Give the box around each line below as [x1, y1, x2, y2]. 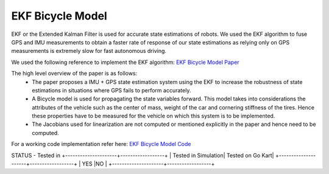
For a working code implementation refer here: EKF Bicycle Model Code [11, 141, 191, 148]
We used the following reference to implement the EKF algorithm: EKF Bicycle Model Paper [11, 58, 240, 66]
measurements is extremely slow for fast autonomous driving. [11, 47, 167, 55]
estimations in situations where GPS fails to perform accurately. [32, 86, 191, 94]
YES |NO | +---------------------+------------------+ [82, 160, 215, 167]
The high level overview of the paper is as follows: [11, 70, 138, 77]
